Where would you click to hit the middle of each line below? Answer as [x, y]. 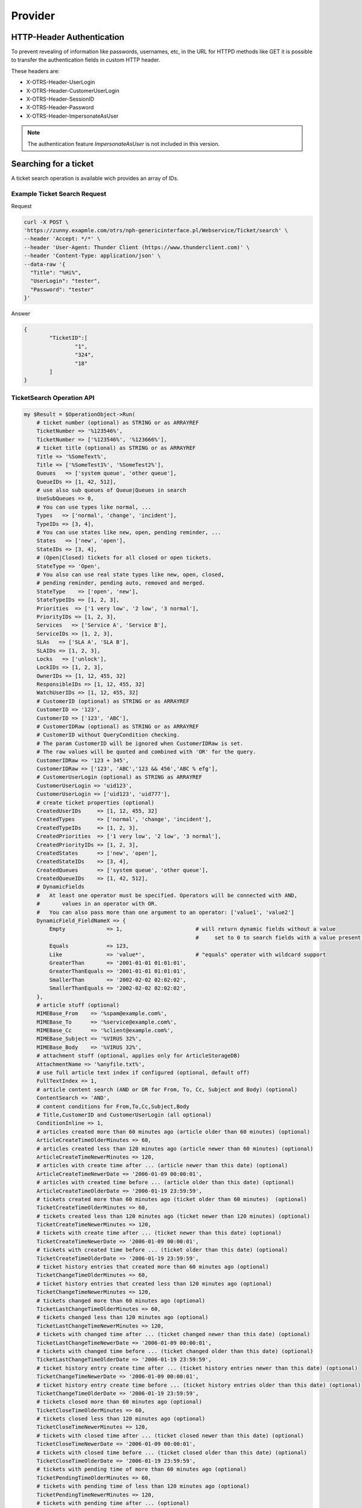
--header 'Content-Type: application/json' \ [92, 256]
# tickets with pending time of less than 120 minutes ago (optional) [143, 1486]
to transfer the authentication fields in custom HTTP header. [86, 60]
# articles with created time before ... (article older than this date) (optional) [166, 1183]
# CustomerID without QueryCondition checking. [108, 735]
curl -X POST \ [46, 222]
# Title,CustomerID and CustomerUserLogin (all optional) [124, 1115]
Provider [33, 16]
